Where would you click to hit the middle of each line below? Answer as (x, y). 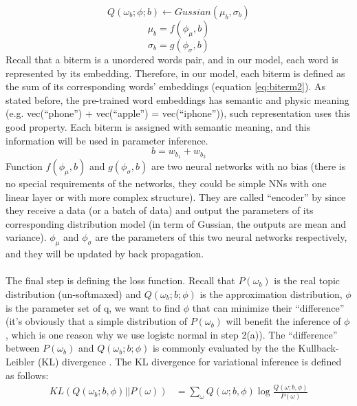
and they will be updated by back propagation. (105, 254)
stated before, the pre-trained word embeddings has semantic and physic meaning (177, 99)
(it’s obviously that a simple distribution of (97, 321)
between (23, 348)
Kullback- (318, 348)
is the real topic (307, 280)
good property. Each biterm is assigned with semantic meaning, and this (158, 126)
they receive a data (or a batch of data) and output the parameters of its (160, 210)
